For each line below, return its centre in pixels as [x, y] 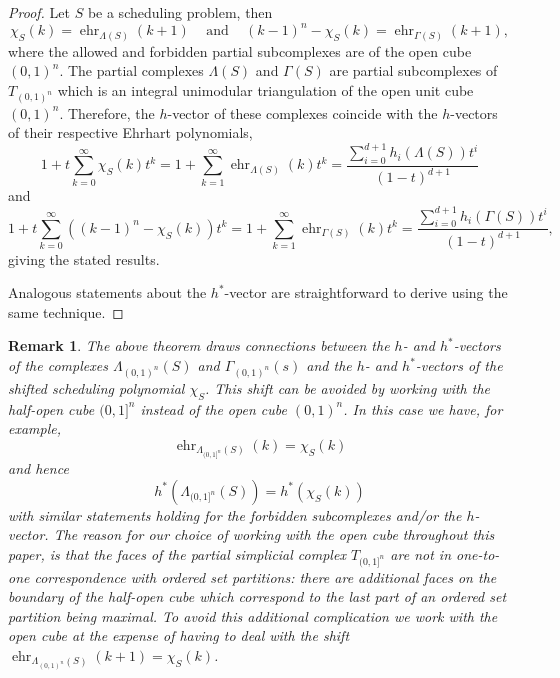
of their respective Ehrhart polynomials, [130, 132]
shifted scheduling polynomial [96, 387]
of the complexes [58, 365]
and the [329, 365]
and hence [38, 468]
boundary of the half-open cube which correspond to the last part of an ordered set [257, 596]
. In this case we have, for [423, 408]
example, [35, 428]
